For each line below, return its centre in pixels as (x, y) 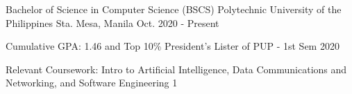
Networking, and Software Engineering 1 (92, 83)
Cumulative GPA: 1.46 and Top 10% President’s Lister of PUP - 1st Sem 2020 (173, 46)
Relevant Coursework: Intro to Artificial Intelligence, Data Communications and (176, 69)
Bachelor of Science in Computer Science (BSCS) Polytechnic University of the (174, 9)
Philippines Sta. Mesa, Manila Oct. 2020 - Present (112, 22)
